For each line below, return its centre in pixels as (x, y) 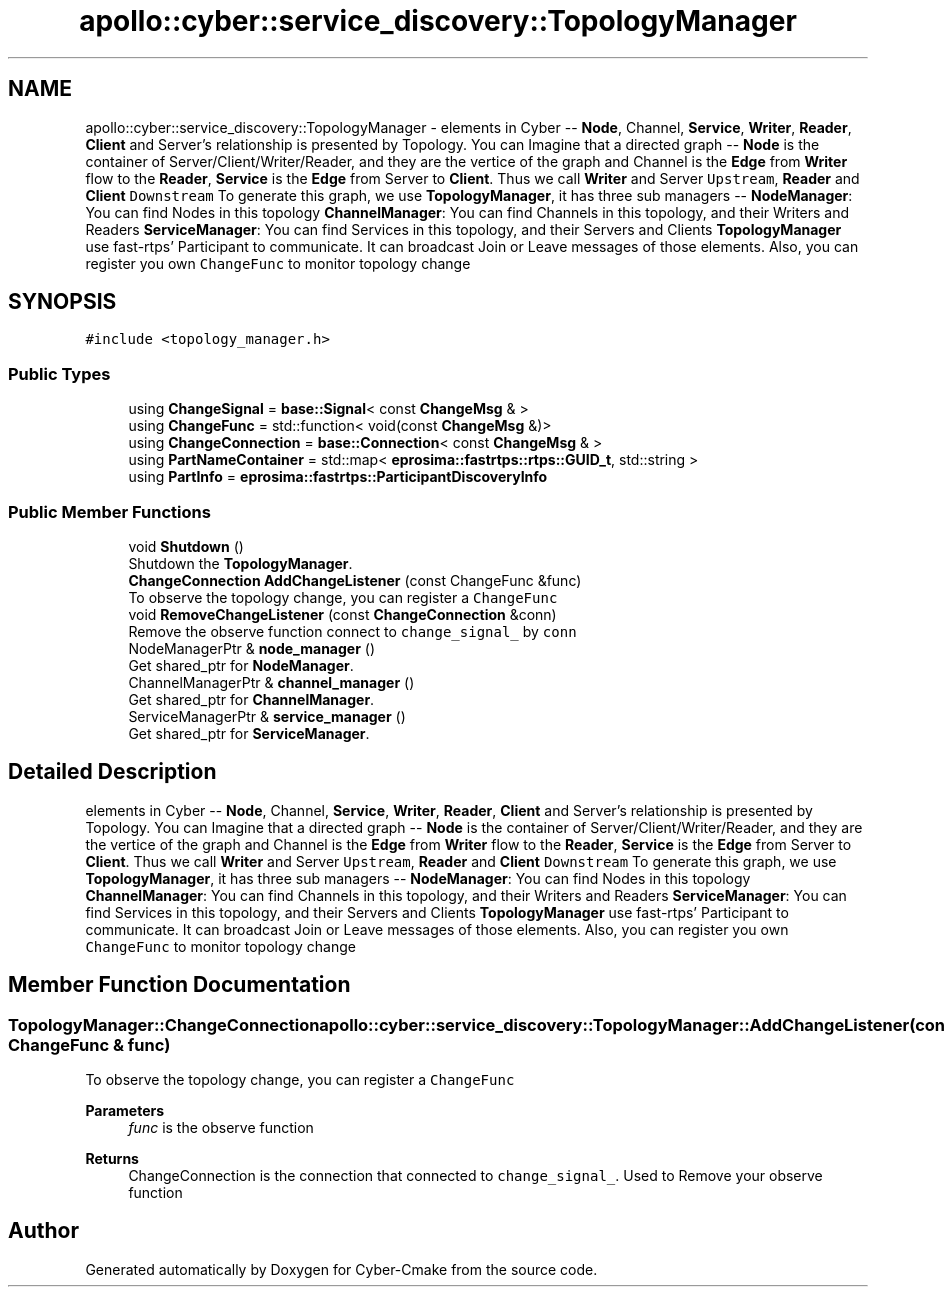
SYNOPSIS (62, 302)
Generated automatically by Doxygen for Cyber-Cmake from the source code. (341, 1269)
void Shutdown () (186, 546)
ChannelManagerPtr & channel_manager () (271, 682)
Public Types (59, 373)
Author (43, 1231)
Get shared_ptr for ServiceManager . (249, 733)
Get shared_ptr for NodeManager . (241, 665)
